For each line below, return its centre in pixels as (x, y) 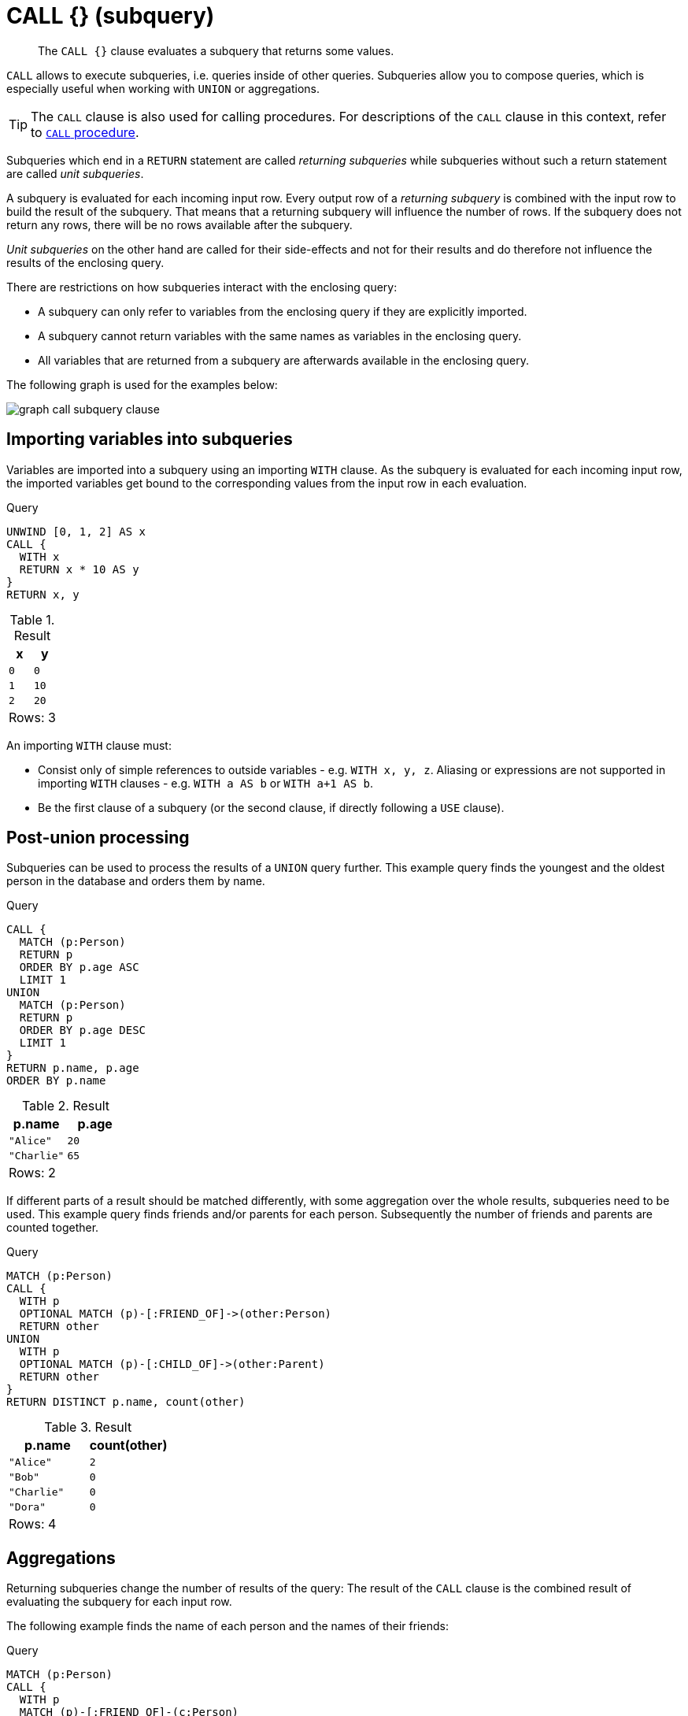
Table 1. (32, 619)
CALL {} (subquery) (111, 16)
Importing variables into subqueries (150, 439)
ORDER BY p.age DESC (83, 1030)
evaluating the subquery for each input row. (119, 1602)
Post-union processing (98, 838)
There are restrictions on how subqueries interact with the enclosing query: (202, 287)
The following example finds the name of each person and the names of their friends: (227, 1626)
